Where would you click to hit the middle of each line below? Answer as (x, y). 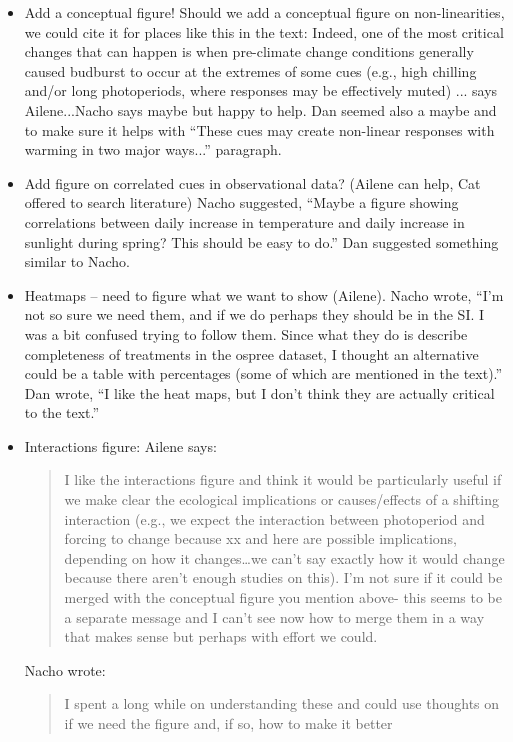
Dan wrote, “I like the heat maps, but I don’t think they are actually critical (259, 392)
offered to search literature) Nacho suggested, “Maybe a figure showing (241, 202)
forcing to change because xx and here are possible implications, (261, 538)
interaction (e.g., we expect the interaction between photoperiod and (274, 518)
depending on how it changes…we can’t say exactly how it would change (284, 557)
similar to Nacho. (77, 261)
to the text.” (62, 412)
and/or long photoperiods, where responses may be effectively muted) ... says (261, 90)
